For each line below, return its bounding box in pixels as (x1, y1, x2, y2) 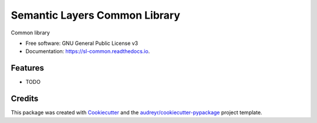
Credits (11, 94, 39, 104)
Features (11, 63, 44, 73)
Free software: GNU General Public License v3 (25, 40, 139, 47)
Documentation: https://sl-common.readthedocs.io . (25, 48, 150, 55)
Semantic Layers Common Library (11, 9, 180, 22)
